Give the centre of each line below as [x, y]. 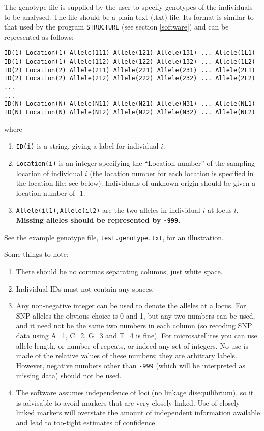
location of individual [49, 173]
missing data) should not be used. [69, 375]
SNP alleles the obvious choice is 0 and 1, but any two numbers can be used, [136, 315]
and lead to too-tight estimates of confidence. [86, 422]
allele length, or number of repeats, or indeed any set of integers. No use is [132, 345]
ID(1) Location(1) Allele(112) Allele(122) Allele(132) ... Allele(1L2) [130, 62]
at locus [219, 210]
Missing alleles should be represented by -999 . [98, 220]
